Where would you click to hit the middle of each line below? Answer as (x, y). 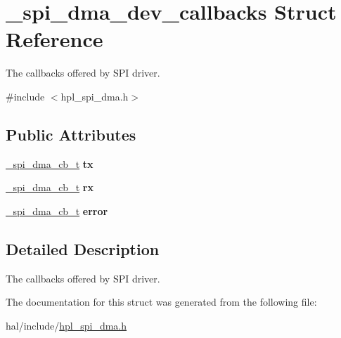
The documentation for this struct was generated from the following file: (161, 302)
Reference (54, 39)
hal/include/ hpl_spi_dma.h (66, 325)
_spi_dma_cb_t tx (50, 163)
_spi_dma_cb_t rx (50, 187)
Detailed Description (83, 248)
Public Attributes (71, 134)
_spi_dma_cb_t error (57, 210)
